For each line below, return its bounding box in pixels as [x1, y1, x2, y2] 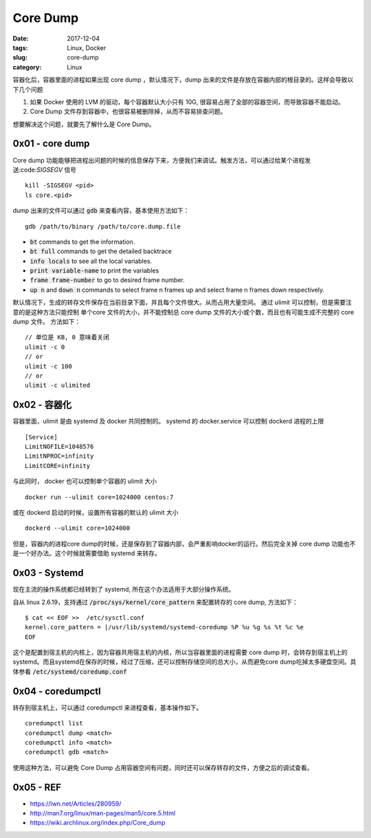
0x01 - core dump [12, 138, 90, 150]
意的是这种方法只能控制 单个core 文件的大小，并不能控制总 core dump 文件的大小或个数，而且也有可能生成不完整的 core [12, 307, 355, 316]
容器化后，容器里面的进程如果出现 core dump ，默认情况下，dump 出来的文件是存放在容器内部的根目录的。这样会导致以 [12, 75, 354, 84]
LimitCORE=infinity [25, 462, 91, 469]
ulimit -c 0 [25, 343, 65, 351]
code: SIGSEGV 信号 [21, 165, 77, 174]
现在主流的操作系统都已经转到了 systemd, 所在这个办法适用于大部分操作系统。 [12, 585, 235, 594]
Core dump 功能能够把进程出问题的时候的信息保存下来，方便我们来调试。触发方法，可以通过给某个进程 [12, 156, 305, 164]
